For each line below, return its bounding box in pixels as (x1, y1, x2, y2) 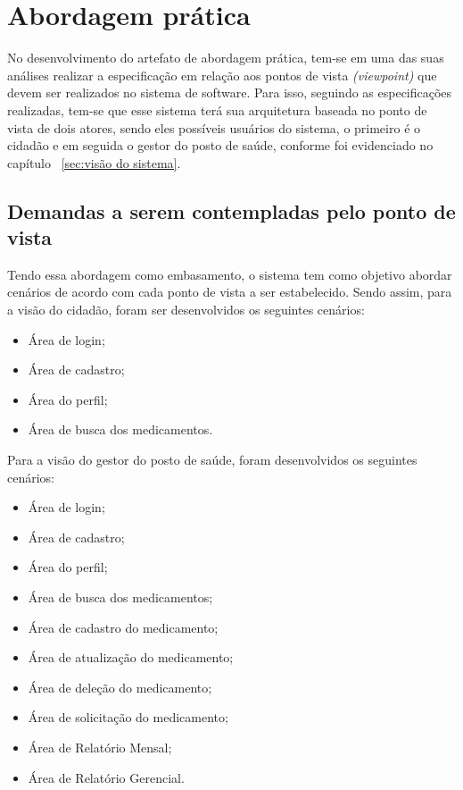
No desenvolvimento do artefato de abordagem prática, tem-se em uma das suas (7, 48, 444, 67)
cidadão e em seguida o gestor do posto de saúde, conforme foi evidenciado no (7, 136, 434, 155)
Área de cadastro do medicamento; (28, 618, 219, 636)
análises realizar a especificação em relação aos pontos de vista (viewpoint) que (7, 65, 437, 84)
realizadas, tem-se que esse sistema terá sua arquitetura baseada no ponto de (7, 100, 427, 119)
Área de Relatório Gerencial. (28, 768, 185, 786)
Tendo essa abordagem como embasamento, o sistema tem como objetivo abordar (7, 265, 452, 283)
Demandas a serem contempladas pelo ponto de (7, 197, 456, 224)
